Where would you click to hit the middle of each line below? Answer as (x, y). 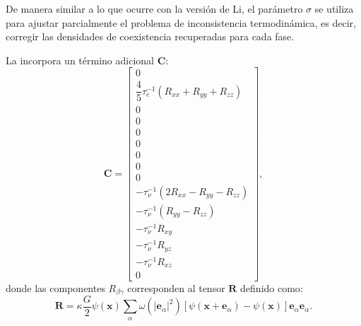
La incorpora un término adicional (80, 60)
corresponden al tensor (176, 287)
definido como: (272, 287)
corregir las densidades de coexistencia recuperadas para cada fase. (150, 36)
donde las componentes (55, 287)
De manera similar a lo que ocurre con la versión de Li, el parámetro (154, 8)
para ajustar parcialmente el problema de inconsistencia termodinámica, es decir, (181, 22)
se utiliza (334, 8)
